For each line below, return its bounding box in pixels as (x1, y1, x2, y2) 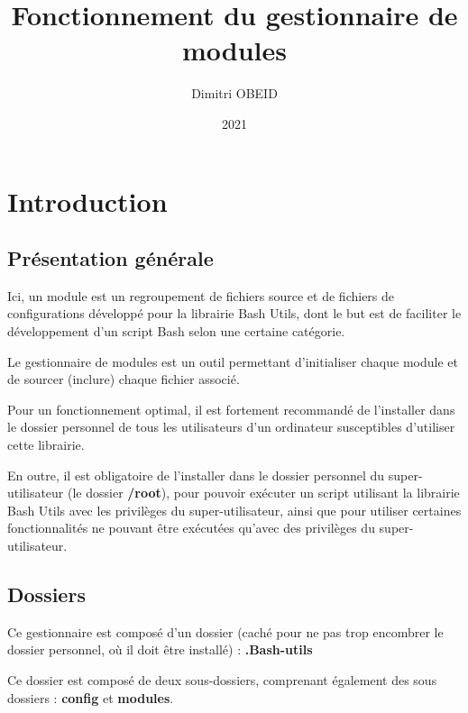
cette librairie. (7, 435, 85, 454)
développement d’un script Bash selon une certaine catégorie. (7, 322, 345, 341)
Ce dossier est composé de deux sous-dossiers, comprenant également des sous (7, 671, 437, 689)
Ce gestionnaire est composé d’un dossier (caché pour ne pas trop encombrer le (7, 622, 444, 641)
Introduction (7, 182, 168, 219)
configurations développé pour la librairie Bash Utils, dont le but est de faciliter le (7, 304, 462, 323)
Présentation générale (7, 244, 214, 272)
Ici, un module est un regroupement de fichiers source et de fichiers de (7, 286, 395, 305)
